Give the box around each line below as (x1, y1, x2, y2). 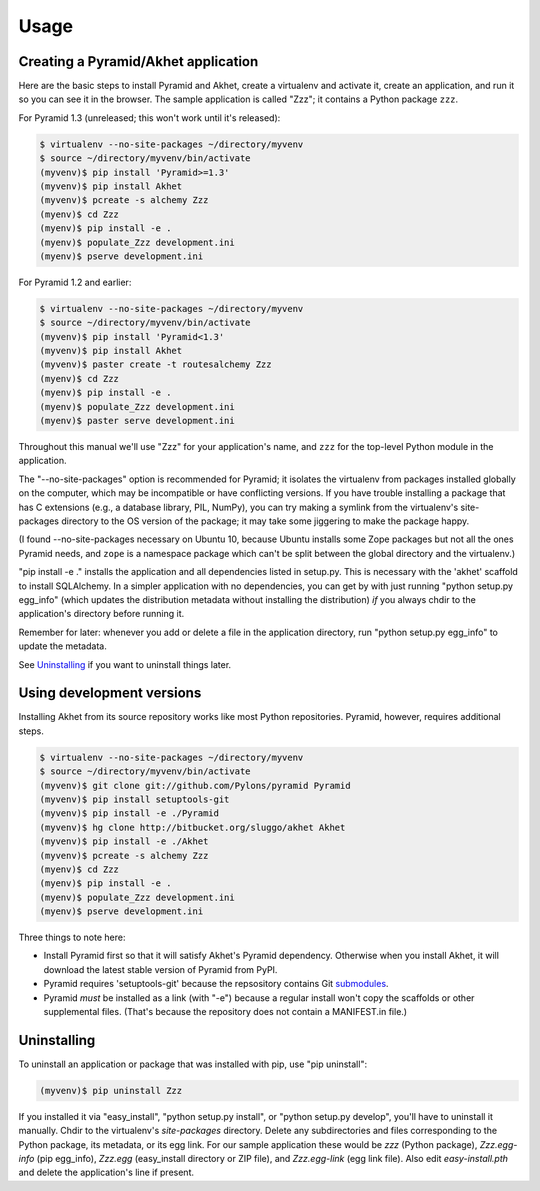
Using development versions (18, 685, 202, 702)
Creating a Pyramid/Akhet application (18, 53, 259, 70)
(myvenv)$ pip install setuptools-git (39, 793, 230, 805)
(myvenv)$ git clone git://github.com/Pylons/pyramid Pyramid (39, 780, 351, 791)
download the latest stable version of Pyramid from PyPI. (43, 963, 278, 975)
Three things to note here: (18, 931, 126, 944)
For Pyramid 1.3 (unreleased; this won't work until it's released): (18, 111, 281, 124)
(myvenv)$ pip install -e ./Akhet (39, 836, 209, 847)
